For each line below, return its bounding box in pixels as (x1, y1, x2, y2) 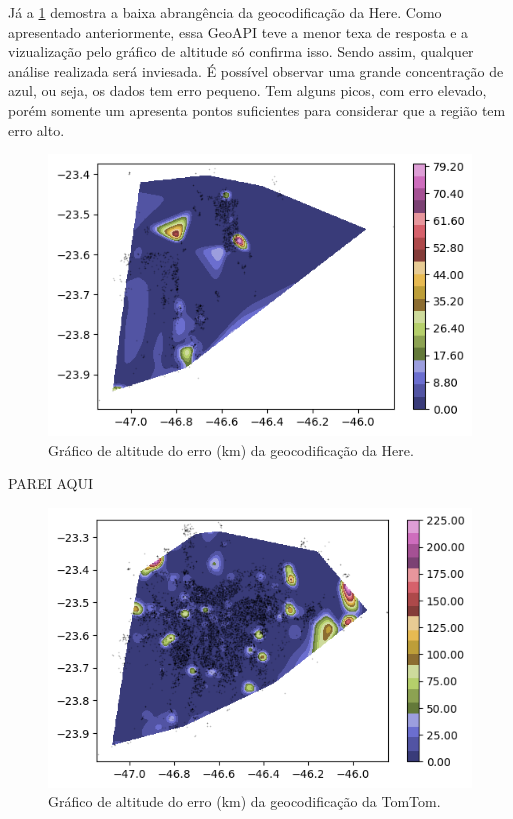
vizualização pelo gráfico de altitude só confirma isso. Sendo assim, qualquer (8, 41, 474, 62)
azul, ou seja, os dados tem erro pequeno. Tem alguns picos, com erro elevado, (8, 80, 487, 101)
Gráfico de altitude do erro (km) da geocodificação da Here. (48, 439, 414, 460)
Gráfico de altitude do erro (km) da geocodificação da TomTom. (48, 791, 441, 812)
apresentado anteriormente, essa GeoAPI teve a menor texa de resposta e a (8, 21, 469, 42)
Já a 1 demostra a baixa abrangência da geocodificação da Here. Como (8, 2, 442, 22)
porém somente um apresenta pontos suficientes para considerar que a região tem (8, 99, 506, 120)
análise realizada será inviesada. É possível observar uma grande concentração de (8, 60, 504, 81)
